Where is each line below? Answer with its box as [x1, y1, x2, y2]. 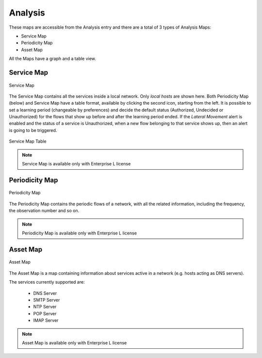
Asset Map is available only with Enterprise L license [22, 340, 127, 345]
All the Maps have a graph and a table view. [9, 56, 97, 62]
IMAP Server [33, 318, 59, 323]
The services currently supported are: [9, 279, 85, 285]
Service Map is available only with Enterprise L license [22, 161, 131, 167]
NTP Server [33, 304, 57, 310]
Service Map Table [9, 139, 47, 144]
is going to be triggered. [9, 127, 57, 133]
